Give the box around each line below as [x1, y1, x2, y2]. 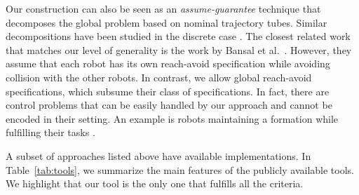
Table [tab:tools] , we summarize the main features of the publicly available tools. [6, 162, 355, 177]
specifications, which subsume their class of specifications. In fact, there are [6, 83, 330, 98]
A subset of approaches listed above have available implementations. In [6, 148, 311, 163]
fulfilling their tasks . [6, 125, 95, 140]
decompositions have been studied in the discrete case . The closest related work [6, 29, 351, 43]
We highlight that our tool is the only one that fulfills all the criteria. [6, 176, 304, 191]
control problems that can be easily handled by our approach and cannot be [6, 97, 332, 112]
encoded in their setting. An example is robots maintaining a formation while [6, 111, 339, 126]
